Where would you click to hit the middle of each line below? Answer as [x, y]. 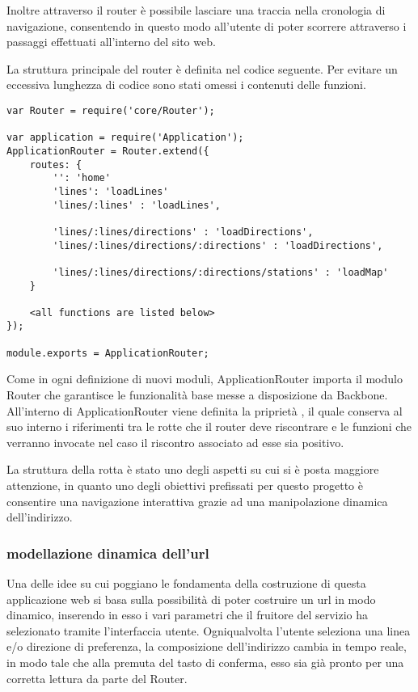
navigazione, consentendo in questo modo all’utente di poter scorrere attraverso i [207, 25]
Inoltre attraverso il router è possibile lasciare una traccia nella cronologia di [196, 10]
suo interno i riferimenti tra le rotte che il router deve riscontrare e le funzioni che [209, 426]
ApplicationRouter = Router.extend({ [108, 151]
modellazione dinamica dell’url [108, 553]
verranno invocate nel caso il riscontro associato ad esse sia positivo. [175, 442]
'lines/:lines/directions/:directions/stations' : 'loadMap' [221, 272]
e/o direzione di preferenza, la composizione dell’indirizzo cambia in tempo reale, [207, 646]
